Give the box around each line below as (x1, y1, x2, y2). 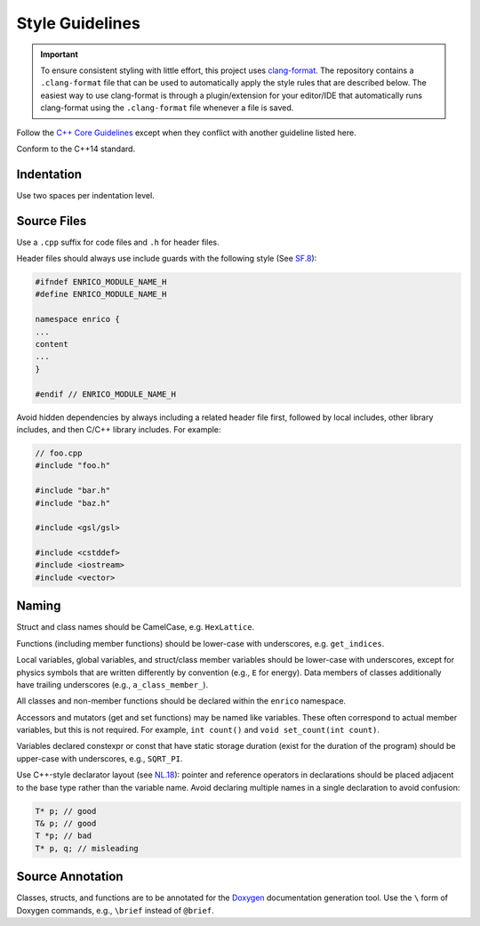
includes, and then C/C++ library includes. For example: (16, 423, 221, 435)
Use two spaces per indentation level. (16, 189, 155, 200)
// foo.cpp (35, 447, 83, 458)
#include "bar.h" (35, 486, 111, 495)
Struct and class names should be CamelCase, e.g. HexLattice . (16, 622, 255, 632)
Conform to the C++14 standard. (16, 143, 136, 154)
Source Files (16, 213, 87, 229)
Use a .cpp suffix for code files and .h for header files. (16, 237, 220, 247)
